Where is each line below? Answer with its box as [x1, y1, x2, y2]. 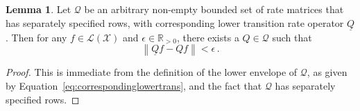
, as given [307, 65, 348, 79]
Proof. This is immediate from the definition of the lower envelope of [6, 65, 298, 79]
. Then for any [6, 30, 67, 44]
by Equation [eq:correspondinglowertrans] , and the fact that [6, 79, 262, 92]
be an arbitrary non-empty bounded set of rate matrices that [84, 2, 344, 16]
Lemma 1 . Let [6, 2, 71, 16]
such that [272, 30, 312, 44]
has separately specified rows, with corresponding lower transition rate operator [6, 15, 344, 30]
